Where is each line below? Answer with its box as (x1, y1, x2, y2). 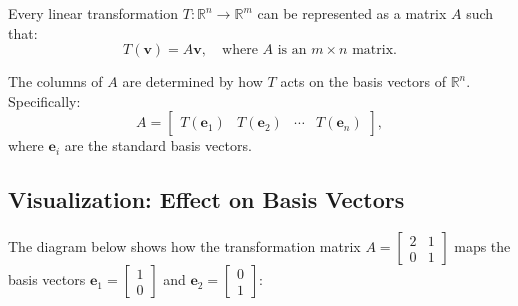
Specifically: (8, 90, 81, 111)
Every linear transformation (8, 3, 179, 23)
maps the (454, 236, 511, 257)
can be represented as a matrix (257, 3, 447, 23)
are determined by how (122, 71, 263, 92)
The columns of (8, 71, 103, 92)
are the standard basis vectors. (64, 135, 252, 156)
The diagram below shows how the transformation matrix (8, 236, 361, 257)
